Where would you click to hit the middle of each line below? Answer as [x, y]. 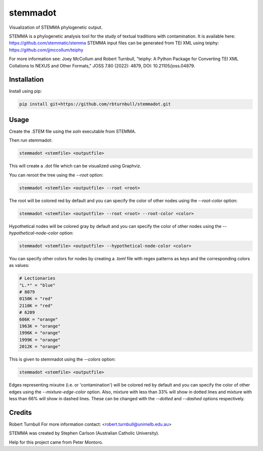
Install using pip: [26, 91]
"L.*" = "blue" [37, 285]
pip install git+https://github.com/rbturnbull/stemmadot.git [95, 104]
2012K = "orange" [40, 347]
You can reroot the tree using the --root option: [56, 175]
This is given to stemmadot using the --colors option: [62, 359]
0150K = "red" [36, 299]
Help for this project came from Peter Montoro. [56, 442]
